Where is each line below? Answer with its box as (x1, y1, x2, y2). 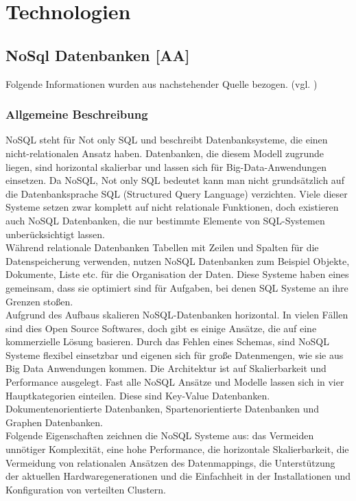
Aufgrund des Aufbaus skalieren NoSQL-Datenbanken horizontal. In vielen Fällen (5, 307, 348, 322)
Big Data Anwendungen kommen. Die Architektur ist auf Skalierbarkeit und (5, 361, 327, 375)
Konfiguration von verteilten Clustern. (5, 482, 166, 496)
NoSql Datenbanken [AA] (5, 44, 190, 65)
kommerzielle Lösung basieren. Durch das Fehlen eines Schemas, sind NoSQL (5, 334, 329, 349)
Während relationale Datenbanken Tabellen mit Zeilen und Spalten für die (5, 240, 319, 255)
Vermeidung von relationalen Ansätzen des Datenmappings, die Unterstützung (5, 455, 335, 469)
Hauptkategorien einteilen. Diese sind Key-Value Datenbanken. (5, 388, 270, 402)
